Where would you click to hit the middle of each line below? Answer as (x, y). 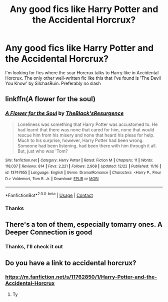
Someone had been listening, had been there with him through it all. (87, 145)
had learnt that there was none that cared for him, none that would (86, 129)
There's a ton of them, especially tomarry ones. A (84, 224)
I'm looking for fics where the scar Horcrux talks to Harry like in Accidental (82, 72)
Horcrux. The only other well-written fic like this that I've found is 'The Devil (83, 78)
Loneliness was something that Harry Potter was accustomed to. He (87, 124)
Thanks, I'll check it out (34, 247)
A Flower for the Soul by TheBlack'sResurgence (64, 113)
